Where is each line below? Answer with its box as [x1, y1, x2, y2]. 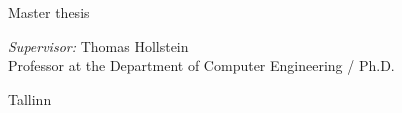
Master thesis [8, 2, 90, 22]
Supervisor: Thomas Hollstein [8, 35, 189, 56]
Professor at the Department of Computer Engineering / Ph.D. [8, 55, 395, 76]
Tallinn [8, 88, 52, 109]
